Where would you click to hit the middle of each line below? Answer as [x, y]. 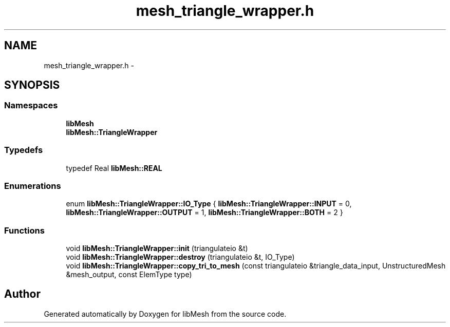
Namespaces [31, 105]
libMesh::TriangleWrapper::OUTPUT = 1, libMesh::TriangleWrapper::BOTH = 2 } [204, 213]
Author [22, 294]
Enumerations [33, 186]
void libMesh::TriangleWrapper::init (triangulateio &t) [157, 248]
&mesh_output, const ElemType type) [129, 275]
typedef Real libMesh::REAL [114, 168]
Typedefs [24, 150]
